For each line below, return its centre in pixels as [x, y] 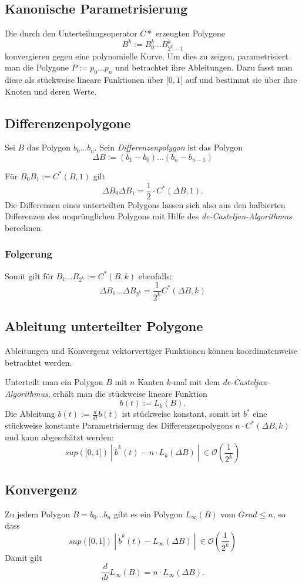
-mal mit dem [195, 382]
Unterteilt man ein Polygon [54, 382]
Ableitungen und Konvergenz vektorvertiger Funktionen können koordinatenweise [151, 350]
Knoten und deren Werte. [51, 91]
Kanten [151, 382]
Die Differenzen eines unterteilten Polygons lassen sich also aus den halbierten [145, 204]
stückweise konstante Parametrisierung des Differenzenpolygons [119, 425]
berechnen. [24, 227]
